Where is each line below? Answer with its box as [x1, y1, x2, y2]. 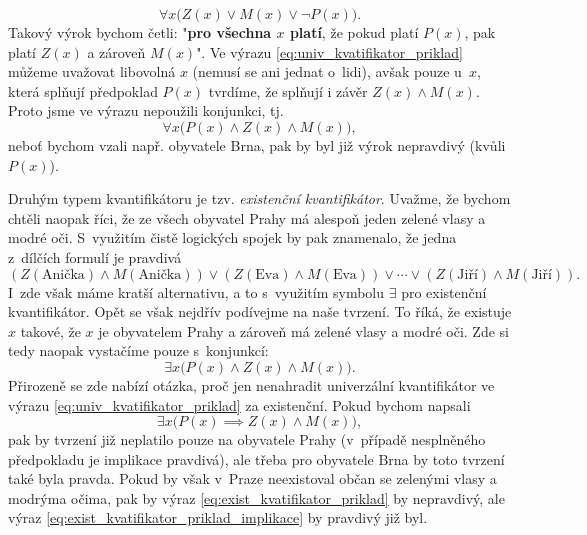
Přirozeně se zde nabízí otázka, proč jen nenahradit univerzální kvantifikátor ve [8, 374, 495, 395]
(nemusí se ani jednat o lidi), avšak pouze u [192, 61, 462, 82]
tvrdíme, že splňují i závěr [208, 80, 368, 101]
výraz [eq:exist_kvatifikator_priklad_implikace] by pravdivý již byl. [8, 507, 428, 528]
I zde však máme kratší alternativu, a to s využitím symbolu [8, 281, 385, 302]
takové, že [20, 320, 81, 341]
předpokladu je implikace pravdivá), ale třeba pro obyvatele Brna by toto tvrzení [8, 448, 505, 469]
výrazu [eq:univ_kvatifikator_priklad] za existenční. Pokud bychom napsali [8, 394, 471, 415]
